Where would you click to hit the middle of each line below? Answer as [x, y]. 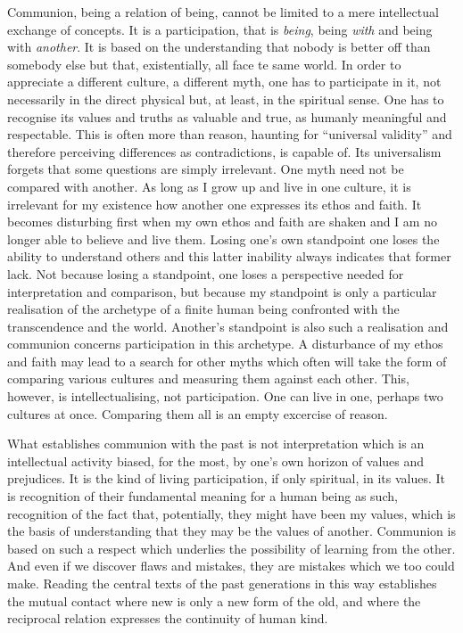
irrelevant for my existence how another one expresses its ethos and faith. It [215, 204]
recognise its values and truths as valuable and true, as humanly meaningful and [227, 116]
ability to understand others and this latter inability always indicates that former [229, 256]
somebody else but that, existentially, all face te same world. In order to [204, 64]
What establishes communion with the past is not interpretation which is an [216, 444]
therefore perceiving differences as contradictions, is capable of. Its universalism [224, 151]
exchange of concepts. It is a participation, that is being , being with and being [220, 29]
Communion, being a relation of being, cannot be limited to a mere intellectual [223, 12]
